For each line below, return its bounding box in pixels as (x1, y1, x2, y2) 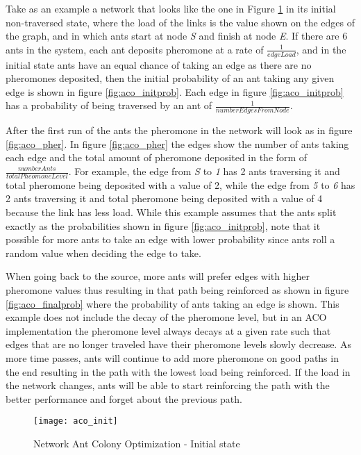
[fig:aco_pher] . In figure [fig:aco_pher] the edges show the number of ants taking (6, 136, 349, 151)
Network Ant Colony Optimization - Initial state (33, 436, 240, 450)
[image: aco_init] (33, 416, 118, 427)
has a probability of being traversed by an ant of (6, 98, 212, 113)
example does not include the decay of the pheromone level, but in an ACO (6, 310, 327, 324)
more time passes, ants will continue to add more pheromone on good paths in (6, 350, 339, 365)
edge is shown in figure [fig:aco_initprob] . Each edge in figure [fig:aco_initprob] (6, 84, 344, 99)
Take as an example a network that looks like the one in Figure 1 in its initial (6, 1, 336, 15)
